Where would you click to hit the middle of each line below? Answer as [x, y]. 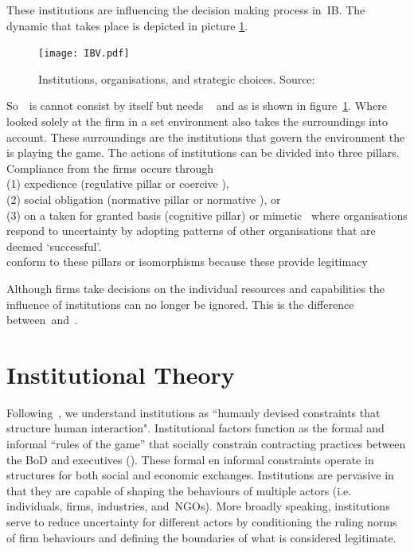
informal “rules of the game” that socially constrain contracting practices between [206, 444]
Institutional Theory [121, 374]
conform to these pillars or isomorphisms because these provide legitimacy [187, 262]
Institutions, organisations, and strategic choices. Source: [177, 78]
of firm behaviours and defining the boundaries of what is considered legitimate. [201, 537]
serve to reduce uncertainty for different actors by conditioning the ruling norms [202, 522]
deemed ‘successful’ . [54, 246]
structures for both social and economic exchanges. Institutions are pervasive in [200, 475]
